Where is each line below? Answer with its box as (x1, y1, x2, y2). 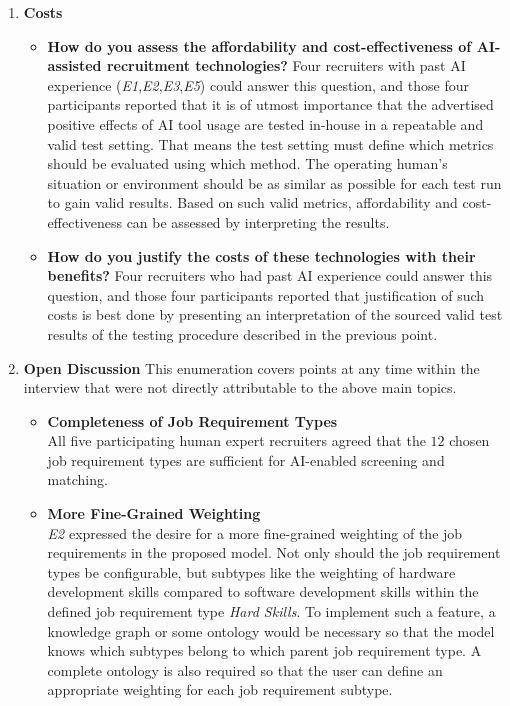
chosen (449, 430, 490, 451)
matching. (47, 469, 108, 490)
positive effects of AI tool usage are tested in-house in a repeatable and (47, 113, 484, 134)
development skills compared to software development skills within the (47, 581, 479, 602)
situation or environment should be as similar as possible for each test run (47, 172, 502, 193)
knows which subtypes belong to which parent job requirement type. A (47, 640, 482, 661)
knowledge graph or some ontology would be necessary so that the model (47, 620, 495, 641)
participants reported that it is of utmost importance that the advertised (47, 94, 494, 115)
